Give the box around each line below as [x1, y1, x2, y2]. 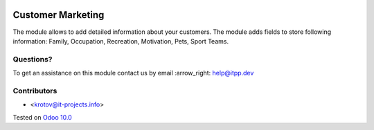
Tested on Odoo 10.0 [12, 113, 72, 121]
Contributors [12, 86, 57, 95]
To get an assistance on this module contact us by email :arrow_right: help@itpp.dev [12, 69, 254, 77]
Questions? [12, 54, 53, 64]
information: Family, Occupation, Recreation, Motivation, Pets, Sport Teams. [12, 37, 229, 45]
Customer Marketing [12, 9, 105, 21]
